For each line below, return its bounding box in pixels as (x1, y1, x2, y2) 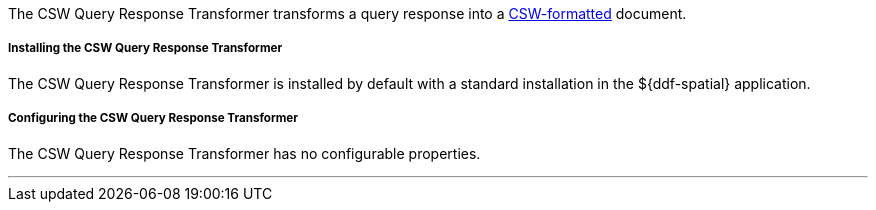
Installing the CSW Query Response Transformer (8, 41, 283, 56)
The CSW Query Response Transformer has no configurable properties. (8, 144, 481, 162)
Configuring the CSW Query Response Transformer (8, 111, 298, 126)
